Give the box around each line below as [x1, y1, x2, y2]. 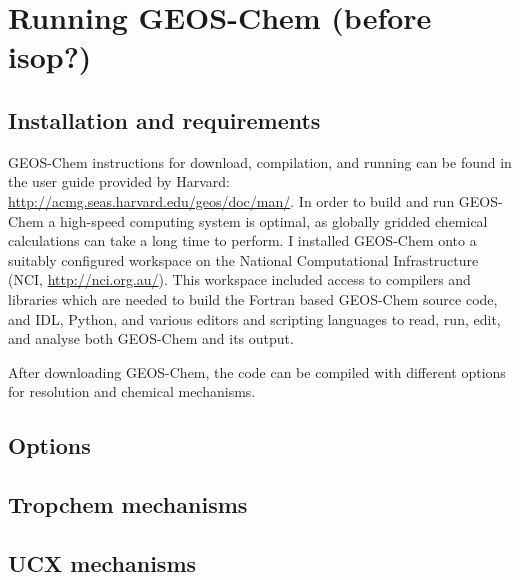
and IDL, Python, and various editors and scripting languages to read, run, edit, [8, 308, 501, 329]
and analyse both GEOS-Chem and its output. [8, 328, 294, 349]
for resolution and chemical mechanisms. [8, 381, 256, 402]
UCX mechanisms [8, 547, 197, 578]
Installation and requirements [8, 104, 321, 135]
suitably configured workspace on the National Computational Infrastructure [8, 249, 479, 270]
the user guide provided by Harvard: [8, 171, 230, 192]
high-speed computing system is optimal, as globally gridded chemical [60, 210, 488, 231]
